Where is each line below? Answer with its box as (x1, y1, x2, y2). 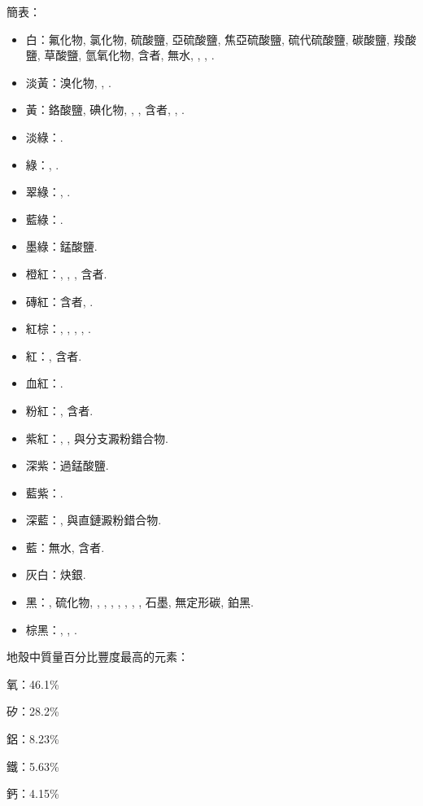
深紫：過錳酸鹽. (25, 457, 109, 474)
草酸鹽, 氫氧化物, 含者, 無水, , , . (44, 46, 215, 64)
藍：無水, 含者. (25, 538, 105, 555)
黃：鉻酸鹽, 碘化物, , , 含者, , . (25, 101, 185, 118)
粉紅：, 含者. (25, 401, 94, 418)
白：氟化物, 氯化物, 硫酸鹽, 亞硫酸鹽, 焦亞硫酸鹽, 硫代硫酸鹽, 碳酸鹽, (25, 30, 390, 47)
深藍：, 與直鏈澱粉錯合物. (25, 511, 162, 528)
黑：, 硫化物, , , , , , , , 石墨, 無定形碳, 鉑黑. (25, 594, 254, 611)
